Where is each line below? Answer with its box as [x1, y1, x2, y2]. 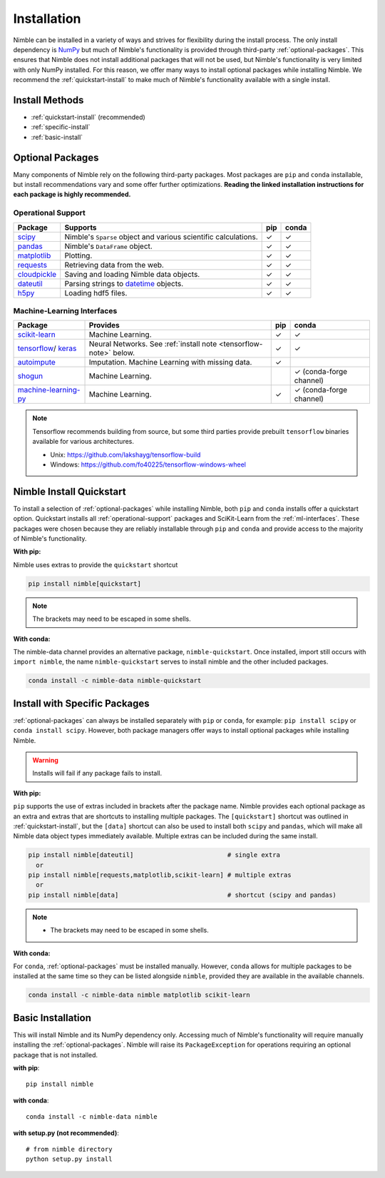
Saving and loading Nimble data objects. [64, 269, 200, 279]
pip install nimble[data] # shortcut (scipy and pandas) [28, 890, 337, 899]
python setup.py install [26, 1155, 113, 1163]
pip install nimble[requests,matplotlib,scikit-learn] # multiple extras [28, 871, 292, 879]
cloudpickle [17, 269, 57, 279]
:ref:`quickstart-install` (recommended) [31, 113, 145, 121]
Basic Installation [13, 1012, 92, 1024]
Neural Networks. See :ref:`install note [88, 339, 217, 349]
